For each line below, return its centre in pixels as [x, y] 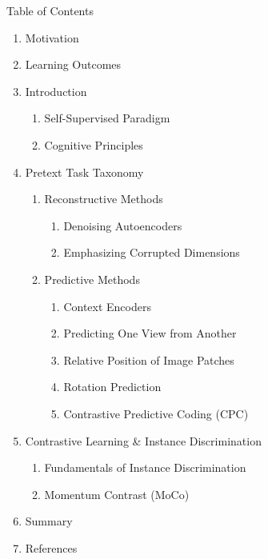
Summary [49, 521]
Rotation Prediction [112, 387]
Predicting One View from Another [150, 333]
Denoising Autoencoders [123, 225]
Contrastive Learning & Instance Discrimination [143, 440]
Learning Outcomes [73, 64]
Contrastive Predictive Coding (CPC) [156, 413]
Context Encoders [107, 306]
